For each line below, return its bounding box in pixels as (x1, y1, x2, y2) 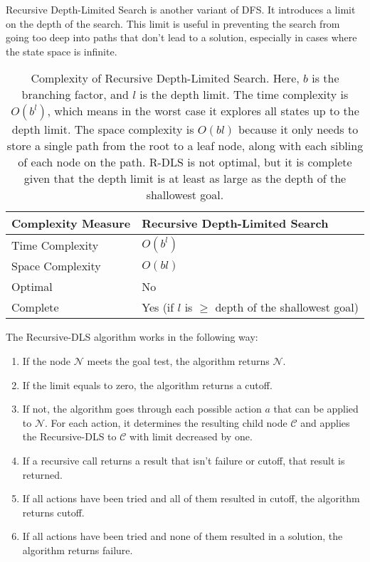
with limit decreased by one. (129, 429, 253, 444)
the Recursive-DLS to (22, 429, 117, 444)
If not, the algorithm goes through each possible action (22, 401, 262, 416)
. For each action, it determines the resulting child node (45, 415, 287, 430)
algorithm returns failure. (22, 542, 133, 557)
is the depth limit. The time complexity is (139, 86, 349, 103)
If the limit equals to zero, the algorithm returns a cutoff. (22, 377, 273, 392)
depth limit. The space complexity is (11, 121, 194, 138)
